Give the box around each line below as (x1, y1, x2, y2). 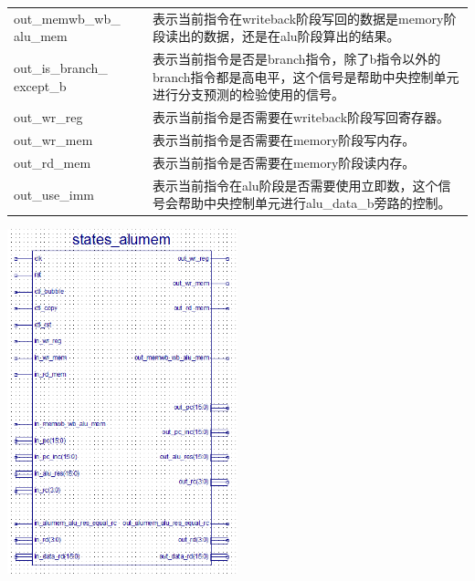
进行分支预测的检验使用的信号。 (152, 85, 344, 104)
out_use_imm (14, 184, 94, 203)
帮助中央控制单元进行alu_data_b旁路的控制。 (177, 193, 451, 213)
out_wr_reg (14, 108, 83, 127)
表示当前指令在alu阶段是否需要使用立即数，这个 (152, 175, 438, 194)
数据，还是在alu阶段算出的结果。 (203, 26, 400, 46)
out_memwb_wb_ (14, 8, 121, 27)
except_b (14, 76, 67, 95)
